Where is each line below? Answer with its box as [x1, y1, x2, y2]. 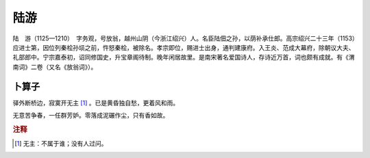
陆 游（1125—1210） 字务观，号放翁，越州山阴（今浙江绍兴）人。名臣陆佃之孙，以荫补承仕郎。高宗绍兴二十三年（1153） [12, 34, 356, 42]
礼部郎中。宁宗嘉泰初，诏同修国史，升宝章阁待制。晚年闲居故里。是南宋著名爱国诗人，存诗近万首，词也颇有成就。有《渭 [12, 53, 355, 62]
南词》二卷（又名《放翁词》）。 [12, 62, 97, 71]
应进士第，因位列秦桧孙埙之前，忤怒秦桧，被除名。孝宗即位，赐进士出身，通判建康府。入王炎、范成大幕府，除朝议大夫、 [12, 43, 355, 51]
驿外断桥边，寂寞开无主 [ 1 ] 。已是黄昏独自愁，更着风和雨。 [12, 98, 180, 107]
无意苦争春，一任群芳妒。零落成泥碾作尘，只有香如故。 [12, 111, 169, 120]
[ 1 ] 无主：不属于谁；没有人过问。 [14, 140, 108, 148]
